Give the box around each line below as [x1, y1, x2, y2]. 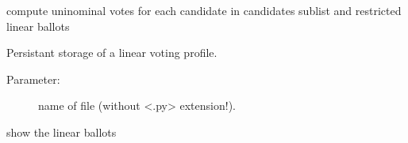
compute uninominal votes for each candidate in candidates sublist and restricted [6, 2, 402, 18]
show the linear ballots [6, 123, 117, 140]
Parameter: [6, 70, 60, 87]
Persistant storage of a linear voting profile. [6, 44, 217, 61]
